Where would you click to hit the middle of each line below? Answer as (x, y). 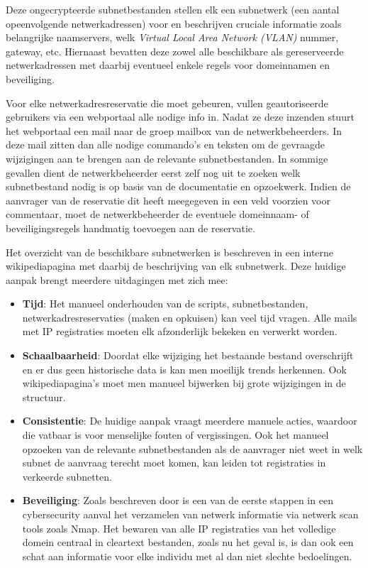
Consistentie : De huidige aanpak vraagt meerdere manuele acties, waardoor (190, 421)
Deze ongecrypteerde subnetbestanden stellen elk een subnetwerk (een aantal (173, 9)
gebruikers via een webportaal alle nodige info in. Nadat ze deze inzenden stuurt (180, 117)
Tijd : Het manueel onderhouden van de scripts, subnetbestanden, (165, 304)
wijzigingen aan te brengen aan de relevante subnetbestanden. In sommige (167, 158)
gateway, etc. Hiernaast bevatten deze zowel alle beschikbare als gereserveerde (175, 51)
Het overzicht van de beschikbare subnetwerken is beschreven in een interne (170, 252)
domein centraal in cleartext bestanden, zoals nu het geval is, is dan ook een (188, 542)
